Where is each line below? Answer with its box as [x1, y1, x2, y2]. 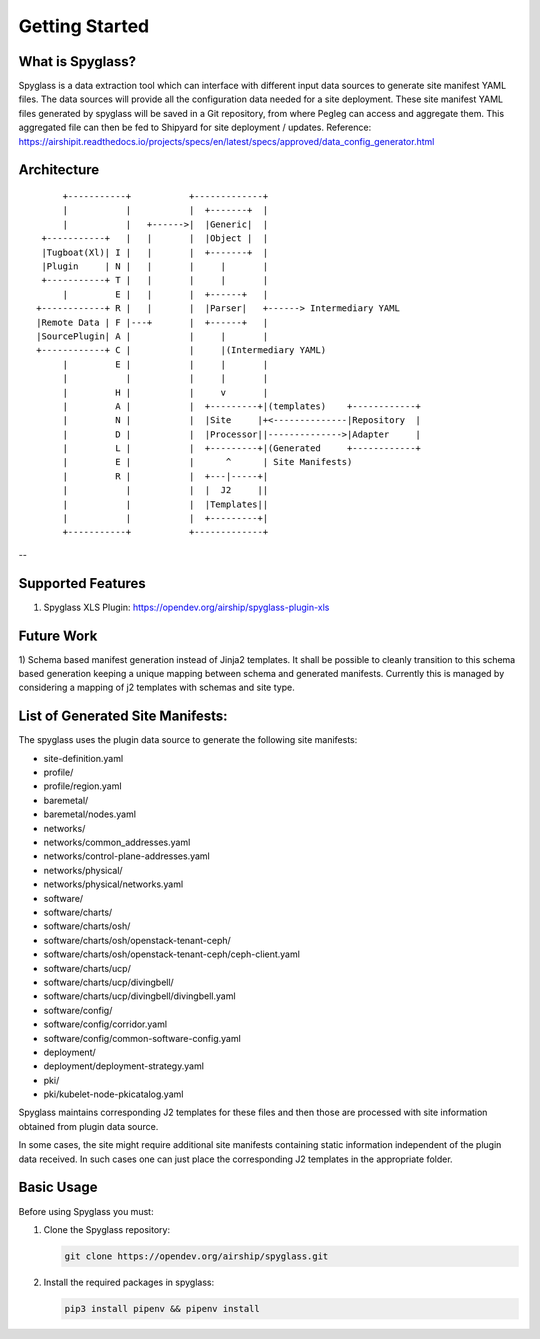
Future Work [18, 627, 98, 644]
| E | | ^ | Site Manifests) [62, 456, 353, 468]
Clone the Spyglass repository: [43, 1223, 170, 1235]
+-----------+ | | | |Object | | [41, 233, 269, 244]
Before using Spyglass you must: [18, 1205, 154, 1217]
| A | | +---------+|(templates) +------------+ [62, 400, 422, 412]
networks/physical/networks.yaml [43, 878, 184, 890]
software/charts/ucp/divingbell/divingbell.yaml [43, 990, 236, 1002]
